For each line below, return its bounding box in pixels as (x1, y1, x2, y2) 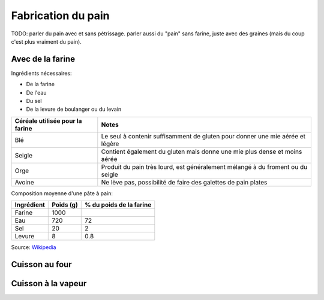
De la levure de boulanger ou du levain (26, 105, 122, 113)
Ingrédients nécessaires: (11, 69, 72, 77)
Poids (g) (52, 201, 78, 209)
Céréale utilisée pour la (14, 117, 82, 125)
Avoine (14, 178, 34, 186)
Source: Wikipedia (11, 244, 56, 251)
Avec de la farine (11, 54, 75, 64)
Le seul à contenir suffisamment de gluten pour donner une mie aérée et (101, 132, 306, 140)
